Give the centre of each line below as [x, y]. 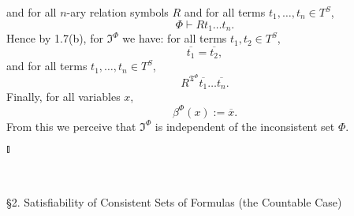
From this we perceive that [71, 126]
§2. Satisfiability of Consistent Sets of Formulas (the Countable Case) [174, 202]
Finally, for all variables [63, 97]
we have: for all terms [175, 38]
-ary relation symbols [117, 12]
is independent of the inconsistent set [245, 126]
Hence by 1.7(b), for [55, 38]
